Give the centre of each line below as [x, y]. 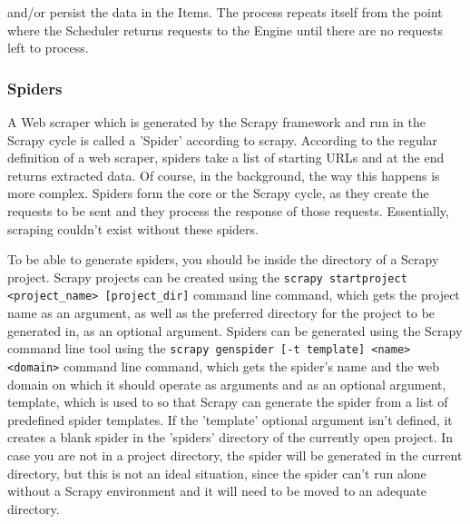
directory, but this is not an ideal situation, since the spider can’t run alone [217, 473]
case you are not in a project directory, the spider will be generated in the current [235, 455]
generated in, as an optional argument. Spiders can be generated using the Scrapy [235, 330]
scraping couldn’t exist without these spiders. [133, 228]
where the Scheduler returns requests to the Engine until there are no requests [225, 30]
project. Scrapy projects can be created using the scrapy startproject [207, 277]
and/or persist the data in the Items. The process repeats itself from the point [225, 12]
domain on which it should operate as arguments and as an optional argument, [227, 384]
